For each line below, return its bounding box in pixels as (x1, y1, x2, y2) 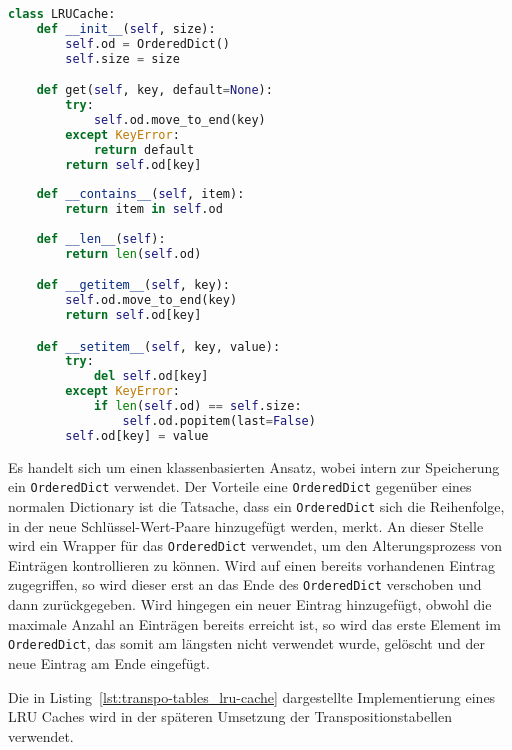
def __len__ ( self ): (36, 231, 166, 246)
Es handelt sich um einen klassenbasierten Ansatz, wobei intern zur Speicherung (8, 456, 500, 477)
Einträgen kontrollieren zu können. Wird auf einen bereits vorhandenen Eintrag (8, 554, 495, 575)
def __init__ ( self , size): (36, 21, 216, 36)
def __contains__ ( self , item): (36, 187, 245, 202)
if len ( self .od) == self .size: (93, 399, 302, 414)
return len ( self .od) (65, 246, 202, 261)
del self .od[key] (93, 369, 209, 384)
